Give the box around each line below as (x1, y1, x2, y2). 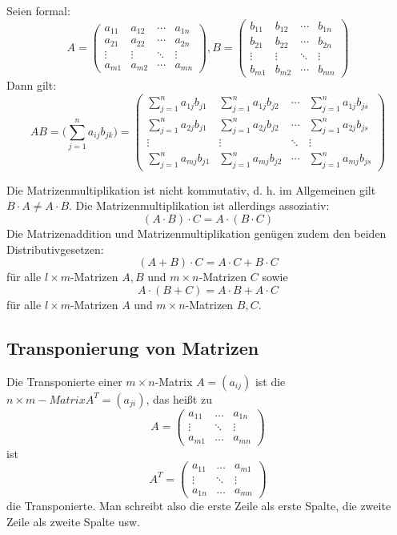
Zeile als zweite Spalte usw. (6, 513, 140, 529)
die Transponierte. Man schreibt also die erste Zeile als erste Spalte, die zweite (6, 497, 391, 514)
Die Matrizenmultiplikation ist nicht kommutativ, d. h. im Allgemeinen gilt (6, 181, 376, 198)
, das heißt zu (146, 390, 212, 407)
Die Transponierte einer (6, 372, 122, 389)
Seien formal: (6, 2, 70, 18)
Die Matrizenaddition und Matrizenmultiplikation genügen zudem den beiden (6, 225, 387, 242)
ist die (255, 372, 286, 389)
